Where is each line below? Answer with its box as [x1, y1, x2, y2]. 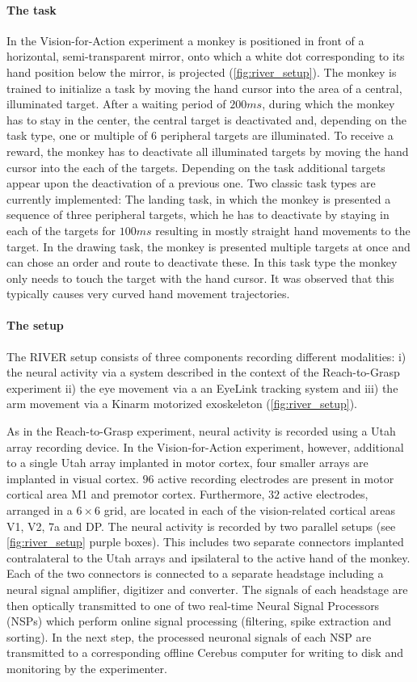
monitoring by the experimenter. [6, 659, 167, 676]
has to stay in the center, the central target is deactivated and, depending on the [6, 111, 406, 128]
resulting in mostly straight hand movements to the [155, 221, 411, 238]
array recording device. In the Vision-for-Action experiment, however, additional [6, 438, 404, 455]
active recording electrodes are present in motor [158, 469, 394, 486]
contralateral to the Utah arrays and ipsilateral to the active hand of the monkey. [6, 549, 411, 566]
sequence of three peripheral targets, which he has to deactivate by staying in [6, 206, 390, 223]
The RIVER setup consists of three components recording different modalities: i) [6, 347, 406, 364]
